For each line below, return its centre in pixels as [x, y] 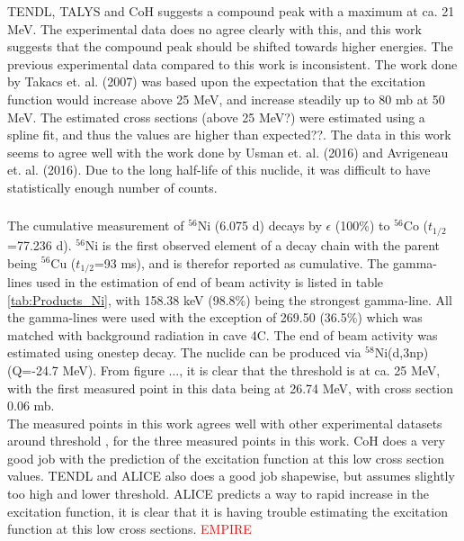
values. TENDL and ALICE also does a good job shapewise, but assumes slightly [231, 476]
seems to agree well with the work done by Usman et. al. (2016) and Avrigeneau [228, 152]
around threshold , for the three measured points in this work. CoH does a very [226, 441]
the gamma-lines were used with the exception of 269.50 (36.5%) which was [215, 317]
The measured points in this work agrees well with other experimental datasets [225, 423]
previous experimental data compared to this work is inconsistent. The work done [232, 63]
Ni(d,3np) [402, 352]
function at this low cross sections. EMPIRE [129, 529]
